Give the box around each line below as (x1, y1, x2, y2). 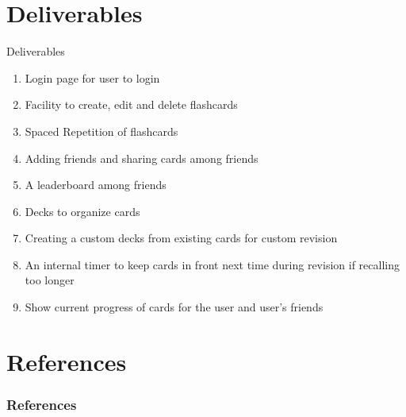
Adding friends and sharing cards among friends (25, 149, 259, 166)
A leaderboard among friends (25, 176, 167, 193)
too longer (25, 272, 75, 288)
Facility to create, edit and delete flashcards (25, 96, 238, 113)
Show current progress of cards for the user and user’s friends (25, 299, 324, 315)
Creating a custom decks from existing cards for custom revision (25, 230, 338, 246)
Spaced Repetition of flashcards (25, 122, 178, 139)
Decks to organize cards (25, 203, 140, 219)
